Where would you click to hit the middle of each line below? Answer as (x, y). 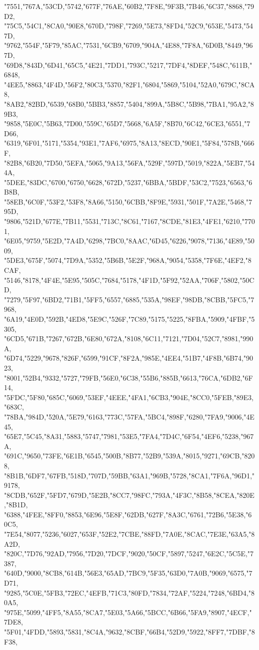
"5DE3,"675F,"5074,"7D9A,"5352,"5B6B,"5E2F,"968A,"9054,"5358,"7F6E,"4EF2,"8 (128, 260)
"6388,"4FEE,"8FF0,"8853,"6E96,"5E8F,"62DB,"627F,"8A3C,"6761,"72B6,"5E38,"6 (128, 514)
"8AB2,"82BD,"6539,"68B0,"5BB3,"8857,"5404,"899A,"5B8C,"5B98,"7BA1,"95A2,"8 (129, 104)
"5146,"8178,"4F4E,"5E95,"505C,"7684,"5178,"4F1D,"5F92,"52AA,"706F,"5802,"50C (129, 280)
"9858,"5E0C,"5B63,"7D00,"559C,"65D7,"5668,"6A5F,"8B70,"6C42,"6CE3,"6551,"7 (127, 123)
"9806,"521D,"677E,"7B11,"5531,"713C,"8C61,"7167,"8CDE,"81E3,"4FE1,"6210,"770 (129, 221)
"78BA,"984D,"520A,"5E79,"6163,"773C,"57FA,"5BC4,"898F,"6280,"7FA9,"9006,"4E (129, 416)
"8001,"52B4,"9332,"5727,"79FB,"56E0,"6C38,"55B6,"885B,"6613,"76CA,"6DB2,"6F (129, 377)
